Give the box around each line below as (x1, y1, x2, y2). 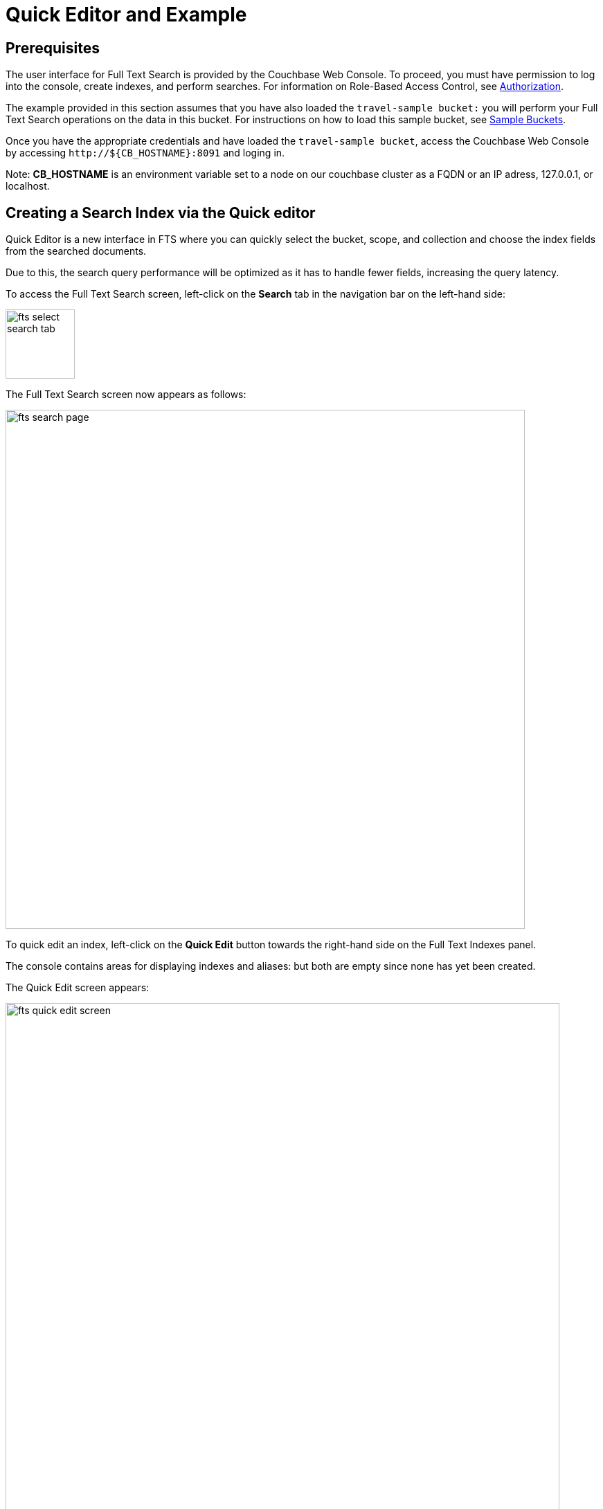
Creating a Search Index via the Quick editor (6, 204, 316, 222)
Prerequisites (6, 39, 100, 57)
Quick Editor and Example (6, 3, 247, 26)
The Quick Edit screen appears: (6, 982, 150, 994)
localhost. (6, 180, 50, 192)
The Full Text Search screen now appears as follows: (6, 388, 246, 401)
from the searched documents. (6, 245, 147, 257)
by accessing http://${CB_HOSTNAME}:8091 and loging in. (6, 147, 285, 159)
